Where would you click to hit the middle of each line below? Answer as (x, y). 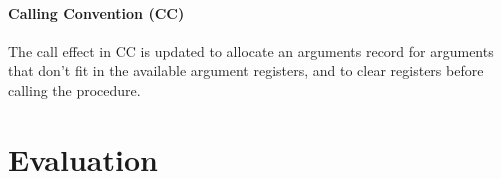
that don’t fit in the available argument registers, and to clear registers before (246, 70)
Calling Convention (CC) (96, 12)
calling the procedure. (74, 89)
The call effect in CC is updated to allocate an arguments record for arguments (251, 50)
